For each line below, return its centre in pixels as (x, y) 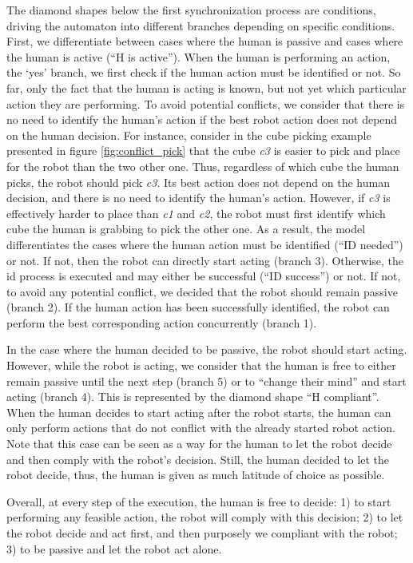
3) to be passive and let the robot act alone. (114, 548)
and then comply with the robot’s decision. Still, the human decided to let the (198, 459)
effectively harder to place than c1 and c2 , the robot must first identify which (196, 213)
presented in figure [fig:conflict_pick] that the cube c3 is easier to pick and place (203, 151)
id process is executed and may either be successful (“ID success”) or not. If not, (204, 276)
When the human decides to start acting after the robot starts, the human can (199, 412)
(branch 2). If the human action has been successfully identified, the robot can (198, 307)
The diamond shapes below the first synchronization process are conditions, (191, 10)
